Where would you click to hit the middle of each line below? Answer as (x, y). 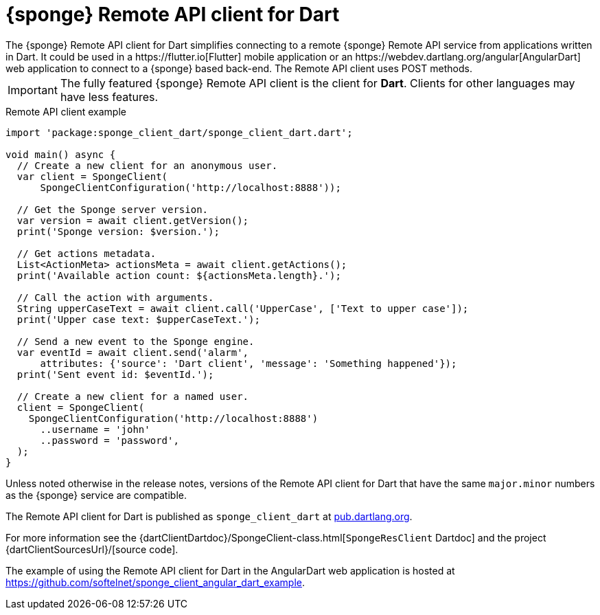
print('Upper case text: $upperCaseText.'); (138, 319)
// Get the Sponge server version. (113, 209)
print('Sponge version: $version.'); (118, 231)
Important (33, 90)
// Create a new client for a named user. (133, 396)
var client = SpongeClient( (92, 176)
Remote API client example (66, 111)
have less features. (109, 97)
